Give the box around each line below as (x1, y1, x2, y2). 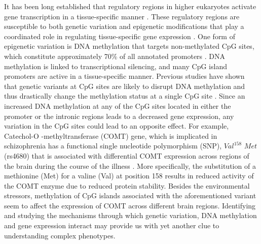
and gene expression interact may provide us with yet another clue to (4, 220, 219, 231)
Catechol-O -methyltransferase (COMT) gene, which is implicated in (4, 130, 217, 141)
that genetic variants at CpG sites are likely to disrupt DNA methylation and (4, 80, 245, 91)
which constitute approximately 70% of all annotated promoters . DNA (4, 50, 226, 61)
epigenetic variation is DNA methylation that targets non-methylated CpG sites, (4, 41, 254, 51)
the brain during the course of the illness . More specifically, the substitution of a (4, 160, 256, 171)
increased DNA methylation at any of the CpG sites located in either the (4, 100, 231, 111)
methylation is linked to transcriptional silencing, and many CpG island (4, 60, 227, 71)
